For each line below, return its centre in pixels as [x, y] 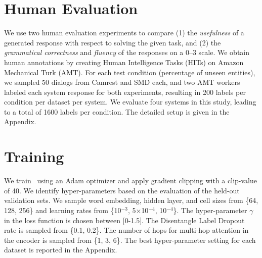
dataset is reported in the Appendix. [61, 250]
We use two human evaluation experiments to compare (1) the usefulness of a [124, 33]
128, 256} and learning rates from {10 [63, 210]
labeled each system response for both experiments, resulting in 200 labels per [125, 92]
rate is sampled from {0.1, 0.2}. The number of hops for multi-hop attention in [126, 230]
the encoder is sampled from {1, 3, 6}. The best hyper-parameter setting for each [130, 240]
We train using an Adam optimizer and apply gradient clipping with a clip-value [130, 180]
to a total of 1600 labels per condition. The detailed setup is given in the [117, 111]
